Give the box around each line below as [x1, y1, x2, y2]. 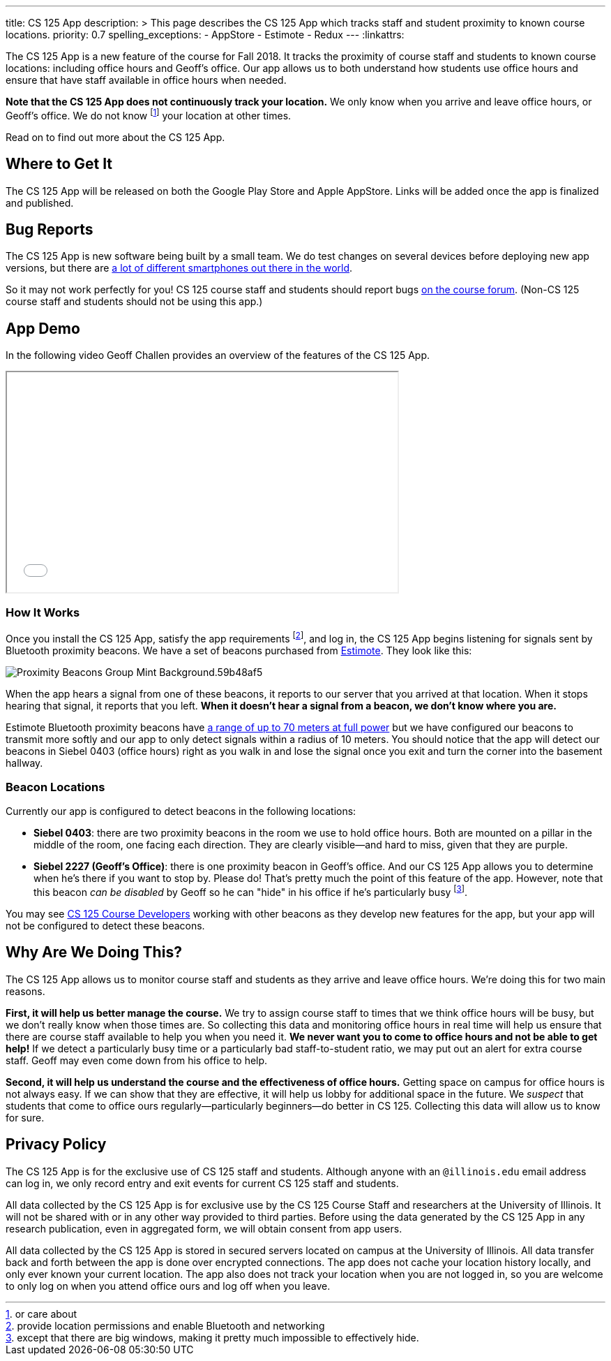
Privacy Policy [6, 1135, 107, 1154]
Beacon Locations [6, 779, 105, 794]
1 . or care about [6, 1307, 77, 1320]
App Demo [6, 319, 80, 337]
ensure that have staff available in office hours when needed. [6, 74, 287, 86]
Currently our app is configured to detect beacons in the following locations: [6, 805, 356, 818]
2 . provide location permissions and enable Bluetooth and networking [6, 1319, 325, 1332]
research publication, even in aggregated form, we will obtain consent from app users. [6, 1222, 402, 1235]
